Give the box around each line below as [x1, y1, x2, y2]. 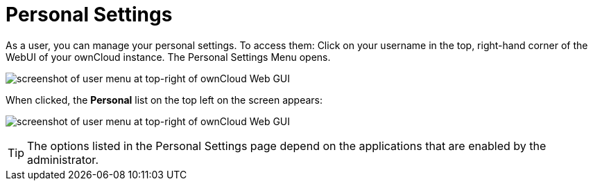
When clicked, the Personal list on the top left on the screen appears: [6, 93, 323, 106]
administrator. [27, 152, 98, 167]
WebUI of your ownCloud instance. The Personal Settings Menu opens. [6, 50, 331, 63]
